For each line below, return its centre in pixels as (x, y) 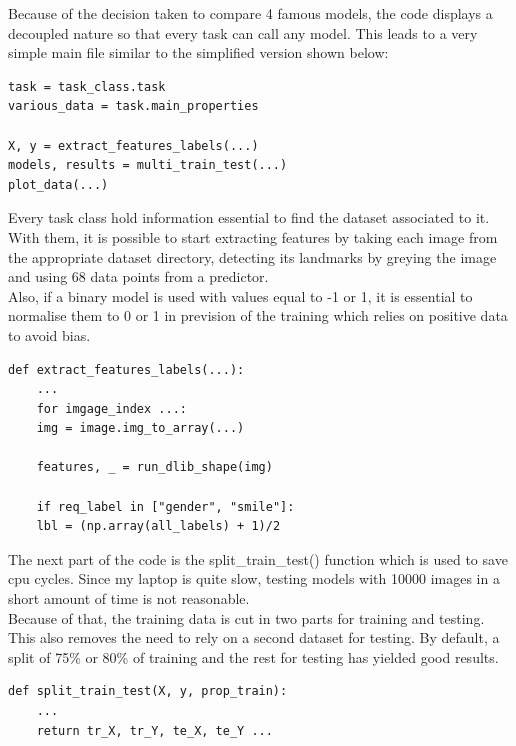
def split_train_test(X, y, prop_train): (148, 691)
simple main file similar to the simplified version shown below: (198, 52)
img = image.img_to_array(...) (140, 428)
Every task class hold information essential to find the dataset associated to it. (249, 217)
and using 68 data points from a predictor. (138, 276)
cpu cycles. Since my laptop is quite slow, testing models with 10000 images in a (254, 578)
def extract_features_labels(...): (126, 369)
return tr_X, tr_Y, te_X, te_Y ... (154, 730)
